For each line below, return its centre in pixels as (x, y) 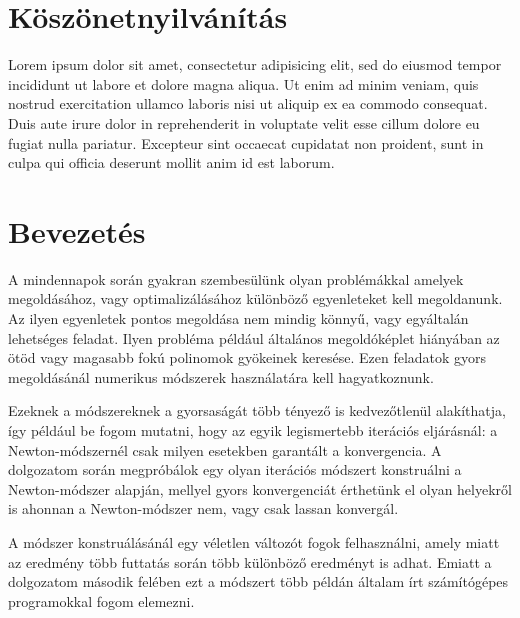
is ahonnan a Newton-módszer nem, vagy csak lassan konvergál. (203, 508)
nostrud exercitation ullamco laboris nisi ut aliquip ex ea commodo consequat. (248, 103)
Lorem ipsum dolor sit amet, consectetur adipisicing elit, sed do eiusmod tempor (255, 64)
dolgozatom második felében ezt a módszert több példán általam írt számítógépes (258, 581)
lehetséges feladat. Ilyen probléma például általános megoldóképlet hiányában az (254, 337)
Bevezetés (77, 230)
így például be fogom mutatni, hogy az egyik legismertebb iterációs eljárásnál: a (253, 429)
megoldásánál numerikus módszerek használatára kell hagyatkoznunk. (221, 376)
